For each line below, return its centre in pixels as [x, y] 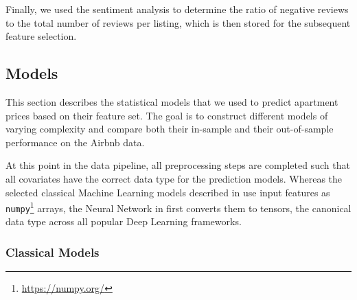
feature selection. [41, 36]
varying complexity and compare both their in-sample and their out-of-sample [170, 129]
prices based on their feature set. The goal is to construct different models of [167, 115]
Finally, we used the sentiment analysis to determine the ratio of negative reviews [177, 9]
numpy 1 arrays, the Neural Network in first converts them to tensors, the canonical [178, 207]
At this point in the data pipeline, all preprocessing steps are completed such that [178, 165]
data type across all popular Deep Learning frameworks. [124, 221]
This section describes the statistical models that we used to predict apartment [172, 101]
